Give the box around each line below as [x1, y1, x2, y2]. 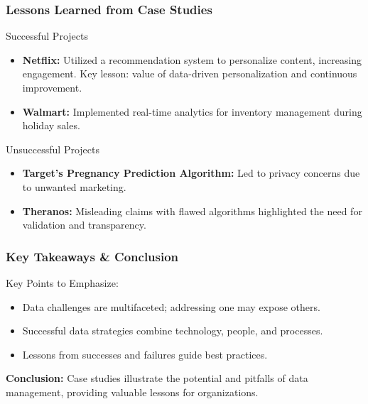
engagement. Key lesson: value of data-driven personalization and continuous [22, 66, 357, 81]
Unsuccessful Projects [6, 141, 99, 156]
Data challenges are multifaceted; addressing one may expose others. [22, 299, 320, 314]
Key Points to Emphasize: [6, 275, 119, 290]
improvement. [22, 80, 82, 94]
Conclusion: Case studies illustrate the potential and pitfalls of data [6, 371, 308, 386]
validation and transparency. [22, 217, 146, 232]
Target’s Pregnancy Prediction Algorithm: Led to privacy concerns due [22, 165, 360, 180]
